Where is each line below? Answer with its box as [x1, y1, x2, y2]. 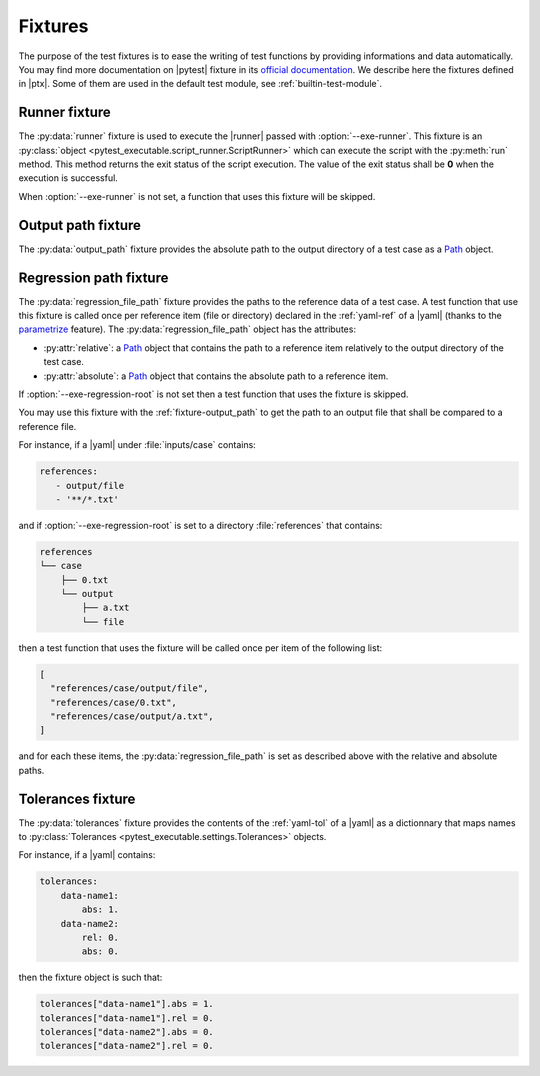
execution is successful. [18, 172, 119, 184]
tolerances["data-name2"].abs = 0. [39, 1026, 214, 1038]
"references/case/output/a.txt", [50, 710, 214, 722]
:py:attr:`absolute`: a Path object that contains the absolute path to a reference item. [43, 370, 389, 382]
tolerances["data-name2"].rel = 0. [39, 1040, 214, 1052]
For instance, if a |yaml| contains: [18, 849, 156, 861]
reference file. [18, 420, 77, 432]
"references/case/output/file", [50, 683, 209, 694]
